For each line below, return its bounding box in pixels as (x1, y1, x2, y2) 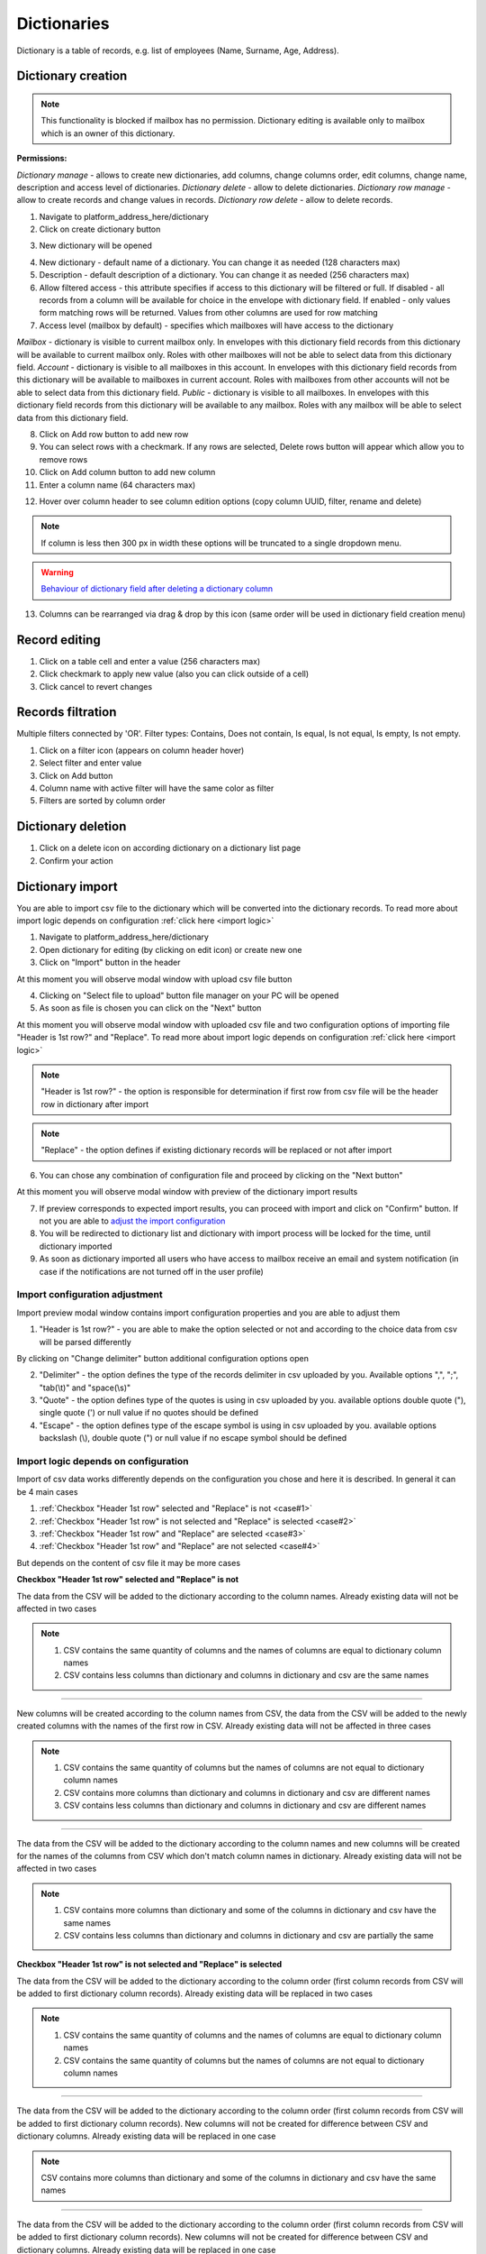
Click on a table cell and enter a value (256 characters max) (39, 655, 261, 666)
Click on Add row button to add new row (39, 428, 189, 439)
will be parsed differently (39, 1336, 132, 1347)
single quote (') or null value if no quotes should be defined (39, 1407, 259, 1418)
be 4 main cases (16, 1486, 78, 1497)
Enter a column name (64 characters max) (39, 479, 196, 490)
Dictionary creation (16, 69, 128, 84)
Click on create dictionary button (39, 224, 161, 234)
